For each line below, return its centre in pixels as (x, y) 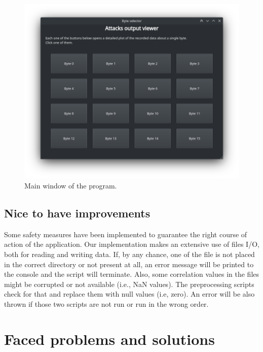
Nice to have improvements (77, 213)
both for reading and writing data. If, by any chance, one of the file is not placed (129, 254)
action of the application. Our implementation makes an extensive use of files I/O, (132, 244)
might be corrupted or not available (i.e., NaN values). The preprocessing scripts (129, 284)
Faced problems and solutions (109, 339)
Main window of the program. (71, 185)
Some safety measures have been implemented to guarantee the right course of (126, 234)
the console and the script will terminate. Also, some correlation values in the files (132, 274)
